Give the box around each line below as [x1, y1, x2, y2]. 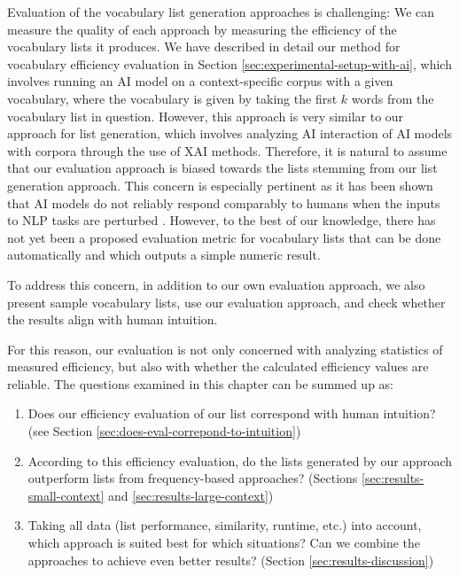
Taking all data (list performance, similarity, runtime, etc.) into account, [27, 516, 422, 534]
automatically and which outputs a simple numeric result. [7, 245, 321, 264]
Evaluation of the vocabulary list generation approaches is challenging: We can [7, 3, 435, 20]
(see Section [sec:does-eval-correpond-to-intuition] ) [27, 422, 301, 440]
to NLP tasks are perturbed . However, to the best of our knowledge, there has [7, 211, 436, 230]
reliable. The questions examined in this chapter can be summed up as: [7, 374, 394, 393]
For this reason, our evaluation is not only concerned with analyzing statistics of [7, 339, 443, 358]
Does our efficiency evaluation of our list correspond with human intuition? [27, 404, 436, 423]
